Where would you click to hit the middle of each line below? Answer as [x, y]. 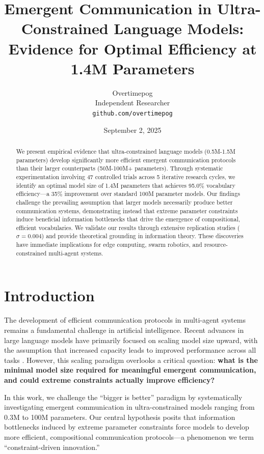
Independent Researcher [133, 103]
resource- [216, 245]
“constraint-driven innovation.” [52, 447]
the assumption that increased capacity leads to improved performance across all [130, 350]
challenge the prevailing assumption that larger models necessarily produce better [124, 202]
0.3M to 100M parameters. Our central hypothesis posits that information [120, 417]
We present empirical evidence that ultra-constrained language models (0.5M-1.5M [126, 151]
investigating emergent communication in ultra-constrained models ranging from [129, 407]
